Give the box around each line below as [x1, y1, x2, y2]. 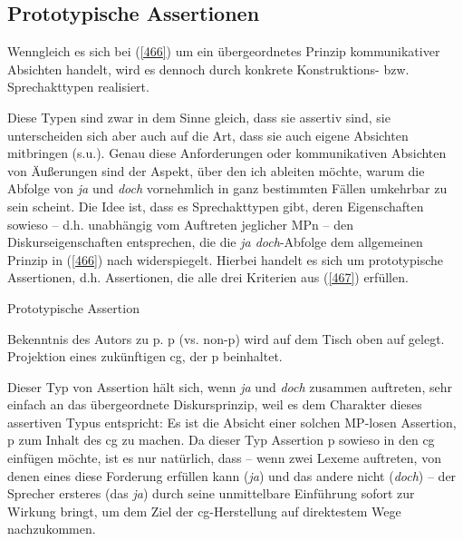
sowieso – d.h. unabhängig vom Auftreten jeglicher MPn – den [7, 214, 353, 233]
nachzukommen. [7, 519, 96, 538]
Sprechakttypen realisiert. [7, 77, 150, 96]
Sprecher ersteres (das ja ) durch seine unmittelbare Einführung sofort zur [7, 484, 415, 503]
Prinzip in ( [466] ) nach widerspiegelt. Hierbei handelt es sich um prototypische [7, 250, 443, 269]
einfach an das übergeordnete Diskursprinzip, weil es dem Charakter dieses [7, 395, 422, 414]
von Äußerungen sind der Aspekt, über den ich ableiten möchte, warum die [7, 161, 425, 180]
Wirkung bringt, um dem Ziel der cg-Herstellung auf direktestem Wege [7, 501, 401, 520]
